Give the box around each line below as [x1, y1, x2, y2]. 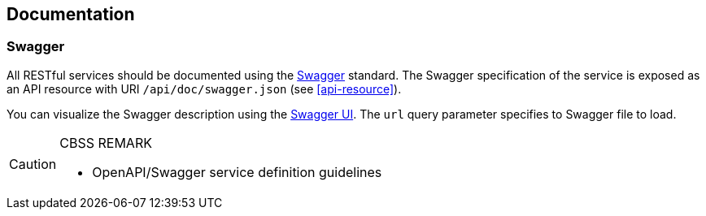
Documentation [7, 4, 135, 24]
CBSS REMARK [59, 134, 152, 151]
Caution [9, 155, 57, 172]
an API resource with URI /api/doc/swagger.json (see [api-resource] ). [7, 81, 402, 96]
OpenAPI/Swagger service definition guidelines [92, 163, 382, 180]
